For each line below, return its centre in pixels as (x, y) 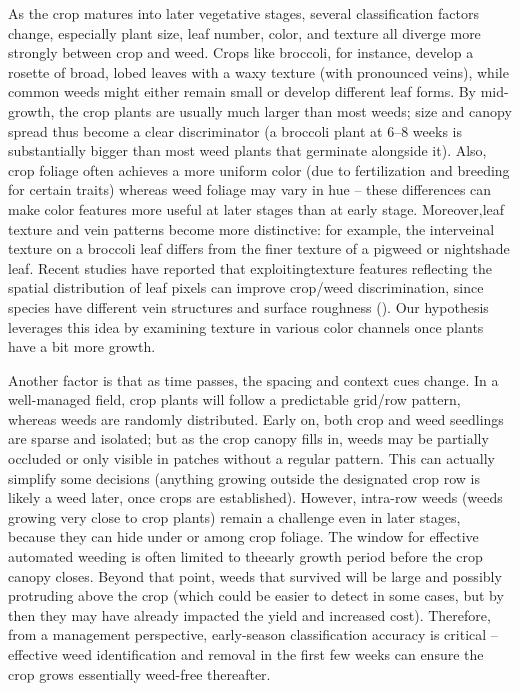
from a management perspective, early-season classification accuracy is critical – (253, 634)
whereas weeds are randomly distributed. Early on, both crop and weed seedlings (256, 418)
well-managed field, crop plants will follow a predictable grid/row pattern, (234, 399)
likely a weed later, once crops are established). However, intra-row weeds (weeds (255, 497)
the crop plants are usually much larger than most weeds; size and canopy (285, 110)
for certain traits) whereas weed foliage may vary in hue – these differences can (250, 189)
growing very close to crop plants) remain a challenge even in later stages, (234, 516)
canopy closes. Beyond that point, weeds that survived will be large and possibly (255, 575)
